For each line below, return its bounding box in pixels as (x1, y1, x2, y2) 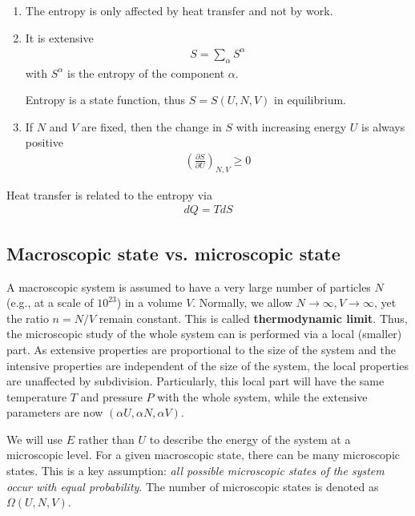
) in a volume (116, 294, 183, 311)
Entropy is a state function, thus (25, 91, 186, 108)
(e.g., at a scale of (6, 294, 94, 311)
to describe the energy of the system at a (149, 430, 351, 447)
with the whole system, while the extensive (157, 388, 368, 405)
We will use (6, 430, 63, 447)
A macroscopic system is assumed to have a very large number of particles (6, 278, 371, 295)
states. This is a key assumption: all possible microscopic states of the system (6, 462, 385, 479)
